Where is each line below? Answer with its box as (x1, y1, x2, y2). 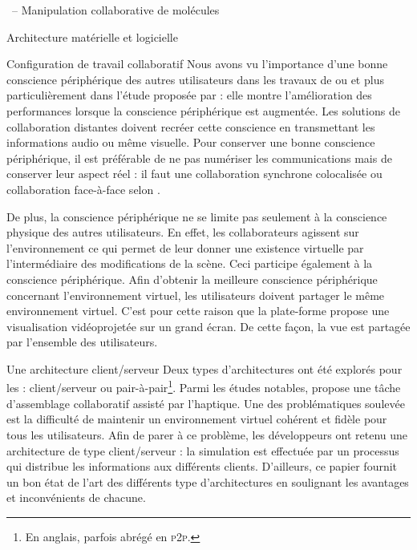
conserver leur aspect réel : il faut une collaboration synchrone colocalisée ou (6, 165, 383, 182)
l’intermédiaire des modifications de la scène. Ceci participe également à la (6, 255, 373, 272)
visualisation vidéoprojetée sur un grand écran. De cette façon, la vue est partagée (6, 317, 411, 334)
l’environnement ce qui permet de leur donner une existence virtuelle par (6, 239, 364, 256)
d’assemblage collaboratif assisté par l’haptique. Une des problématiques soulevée (6, 394, 405, 411)
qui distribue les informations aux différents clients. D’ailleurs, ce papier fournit (6, 458, 398, 475)
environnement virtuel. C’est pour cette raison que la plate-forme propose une (6, 302, 390, 319)
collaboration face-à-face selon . (6, 180, 160, 197)
